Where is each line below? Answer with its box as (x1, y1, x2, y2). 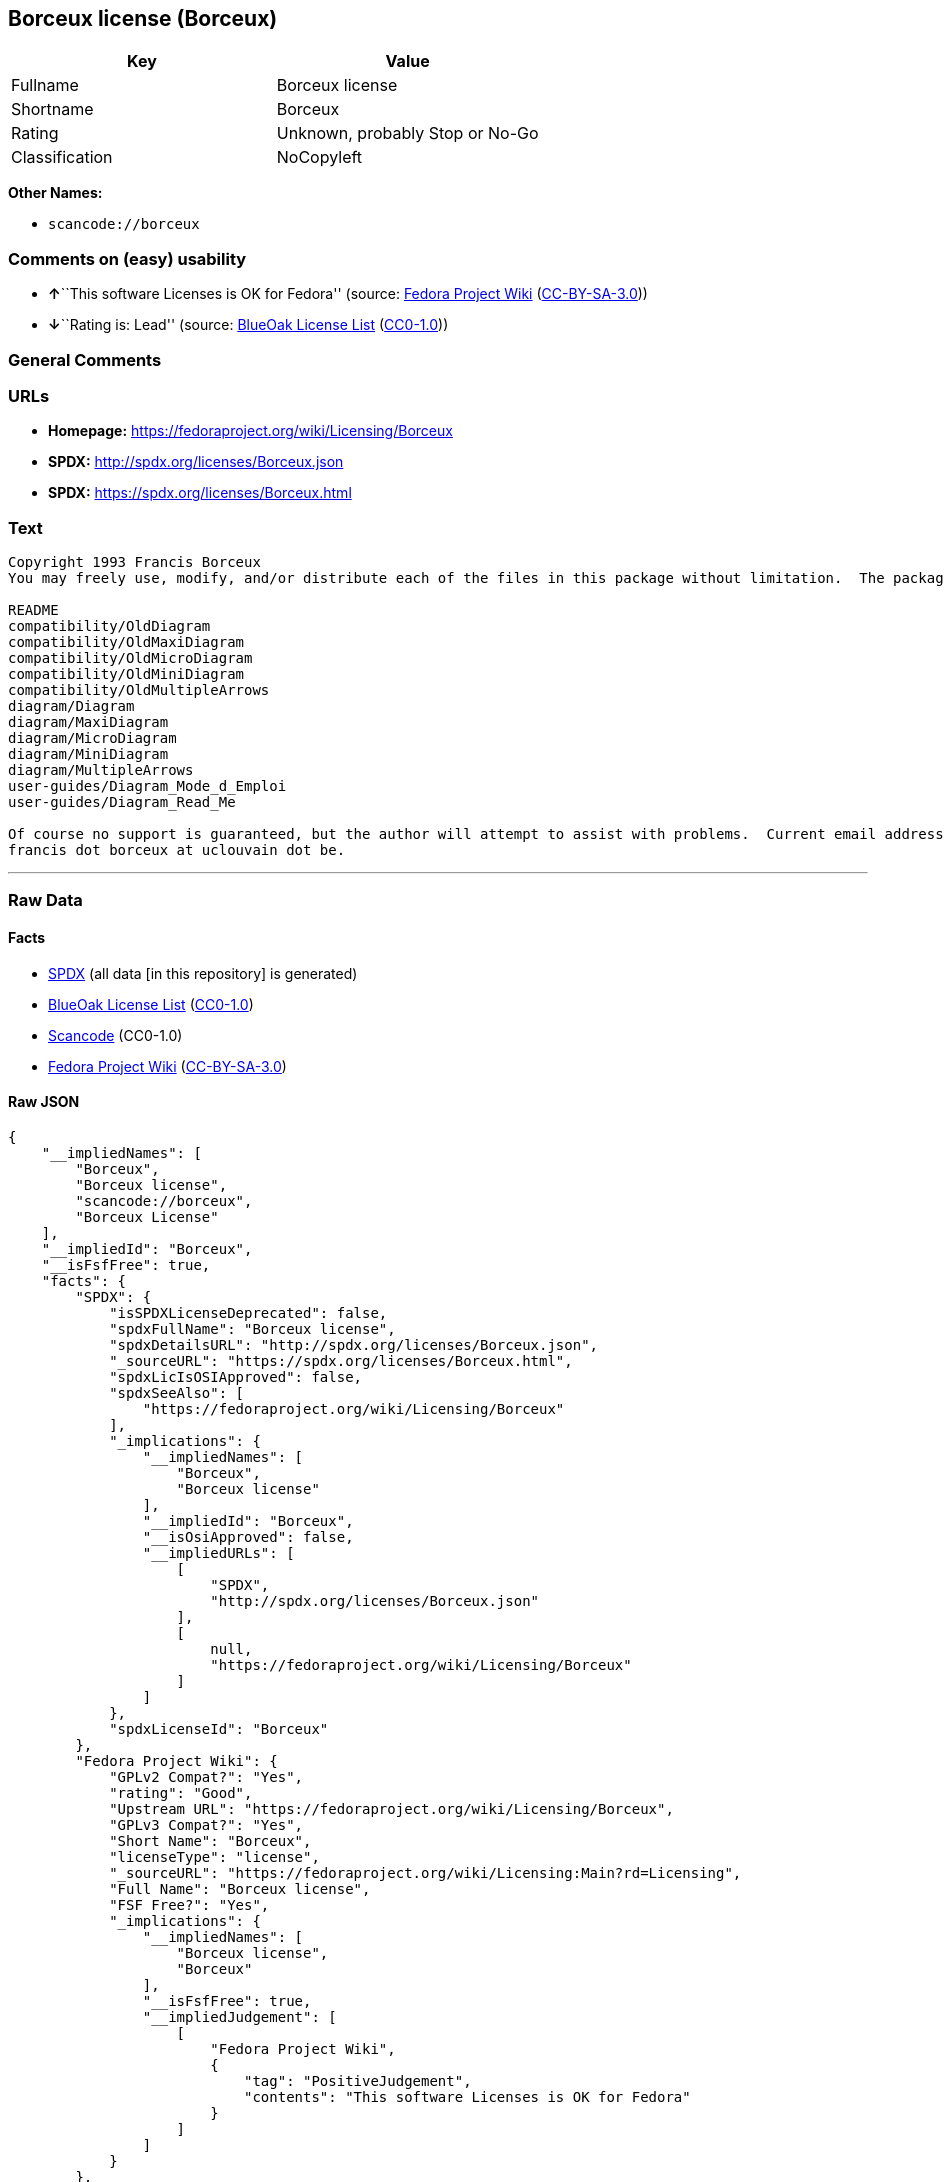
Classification (11, 147, 113, 168)
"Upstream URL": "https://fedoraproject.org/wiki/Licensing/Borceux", (109, 1800, 674, 1817)
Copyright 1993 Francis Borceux (8, 554, 261, 571)
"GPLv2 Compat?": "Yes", (109, 1768, 304, 1785)
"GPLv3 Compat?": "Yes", (109, 1816, 304, 1833)
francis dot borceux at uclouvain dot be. (8, 842, 346, 859)
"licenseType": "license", (109, 1848, 320, 1865)
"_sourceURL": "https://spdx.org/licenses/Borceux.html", (109, 1352, 573, 1369)
